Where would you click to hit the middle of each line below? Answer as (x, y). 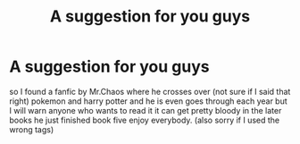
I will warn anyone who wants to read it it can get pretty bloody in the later (146, 110)
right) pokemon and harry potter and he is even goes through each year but (148, 101)
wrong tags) (32, 129)
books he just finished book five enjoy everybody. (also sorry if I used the (145, 120)
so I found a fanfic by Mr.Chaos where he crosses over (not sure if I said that (150, 91)
